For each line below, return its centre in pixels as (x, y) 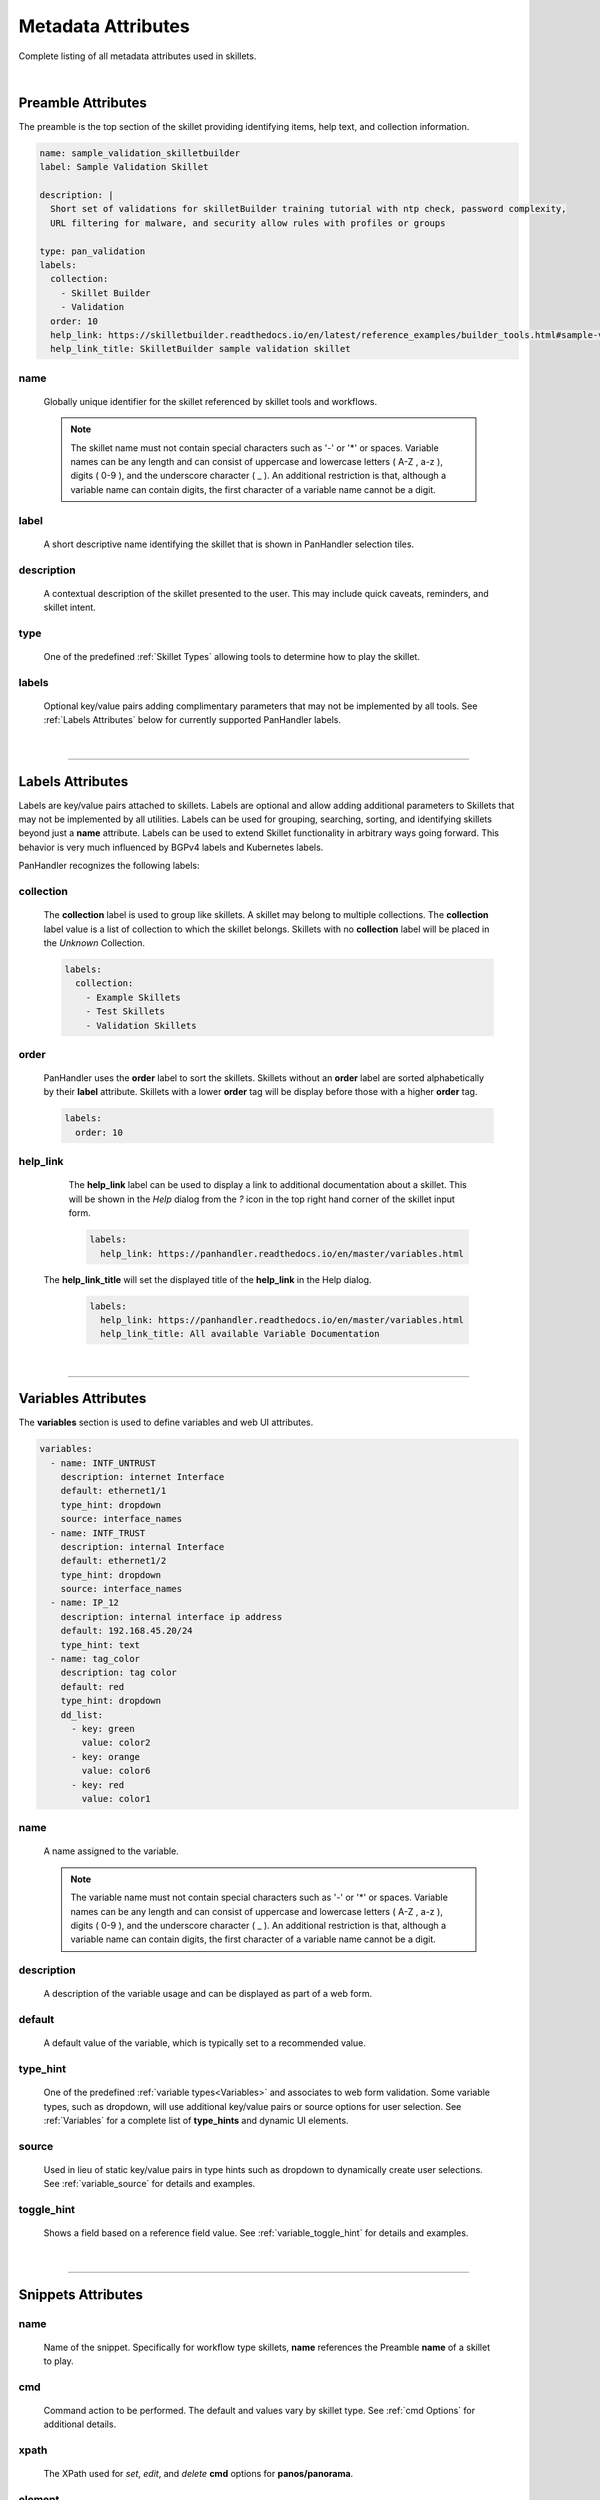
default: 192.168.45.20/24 (127, 1631)
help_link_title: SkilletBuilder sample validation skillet (200, 349)
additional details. (80, 2424)
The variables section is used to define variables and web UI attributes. (166, 1422)
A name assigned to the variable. (111, 1851)
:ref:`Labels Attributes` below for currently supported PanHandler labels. (192, 720)
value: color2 (116, 1743)
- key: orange (105, 1756)
